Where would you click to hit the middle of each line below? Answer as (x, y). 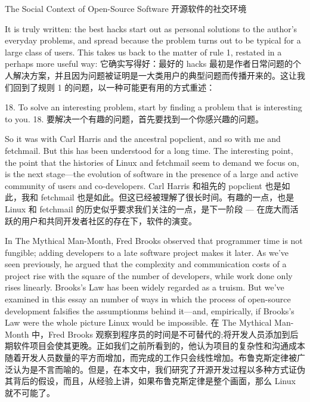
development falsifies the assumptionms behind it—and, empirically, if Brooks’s (150, 310)
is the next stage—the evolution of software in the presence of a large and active (151, 174)
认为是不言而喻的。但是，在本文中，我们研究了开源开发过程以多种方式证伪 (159, 369)
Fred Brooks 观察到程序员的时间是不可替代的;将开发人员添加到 (169, 334)
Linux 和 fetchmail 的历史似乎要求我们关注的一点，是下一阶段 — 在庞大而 (148, 208)
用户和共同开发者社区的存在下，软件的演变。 (109, 220)
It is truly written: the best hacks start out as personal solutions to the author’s (151, 28)
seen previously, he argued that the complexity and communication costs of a (146, 264)
